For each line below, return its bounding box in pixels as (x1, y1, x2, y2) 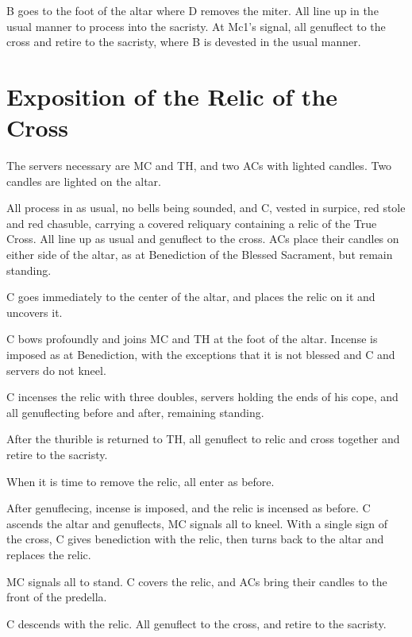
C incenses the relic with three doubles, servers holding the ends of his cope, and (6, 388, 399, 405)
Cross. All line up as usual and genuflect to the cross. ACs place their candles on (6, 230, 399, 247)
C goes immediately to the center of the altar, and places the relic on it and (6, 288, 375, 305)
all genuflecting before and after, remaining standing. (6, 403, 264, 420)
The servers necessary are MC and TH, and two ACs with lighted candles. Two (6, 157, 392, 174)
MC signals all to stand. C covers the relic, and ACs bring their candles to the (6, 573, 387, 589)
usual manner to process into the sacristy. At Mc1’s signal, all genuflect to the (6, 17, 386, 34)
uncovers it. (6, 303, 63, 320)
